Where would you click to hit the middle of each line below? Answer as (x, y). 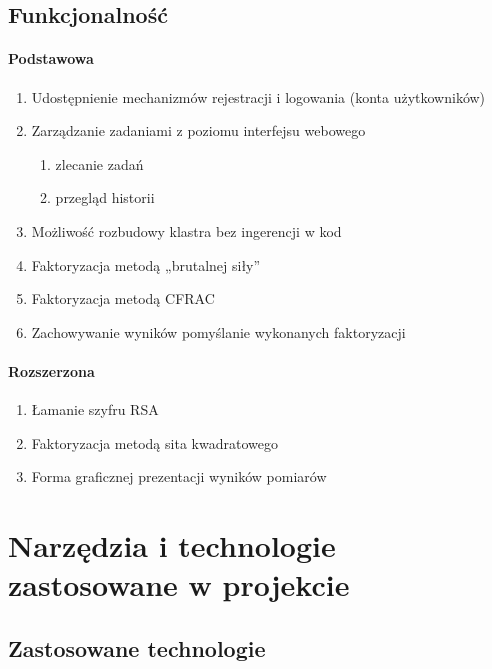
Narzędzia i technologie (172, 545)
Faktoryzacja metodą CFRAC (123, 298)
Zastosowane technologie (137, 647)
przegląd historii (105, 197)
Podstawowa (51, 58)
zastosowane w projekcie (179, 584)
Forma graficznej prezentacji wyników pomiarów (179, 476)
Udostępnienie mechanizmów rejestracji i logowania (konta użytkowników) (258, 96)
